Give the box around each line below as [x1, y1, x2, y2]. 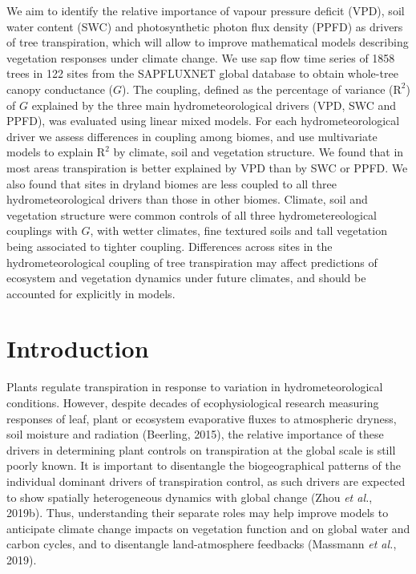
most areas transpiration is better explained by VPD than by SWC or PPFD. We [6, 159, 408, 176]
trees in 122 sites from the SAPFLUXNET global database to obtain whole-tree [6, 65, 398, 82]
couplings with [6, 222, 78, 239]
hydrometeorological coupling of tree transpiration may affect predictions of [6, 253, 378, 270]
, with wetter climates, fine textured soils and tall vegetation [90, 222, 387, 239]
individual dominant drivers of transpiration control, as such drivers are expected [6, 472, 406, 489]
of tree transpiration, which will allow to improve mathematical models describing [6, 34, 409, 51]
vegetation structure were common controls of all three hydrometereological [6, 206, 377, 223]
